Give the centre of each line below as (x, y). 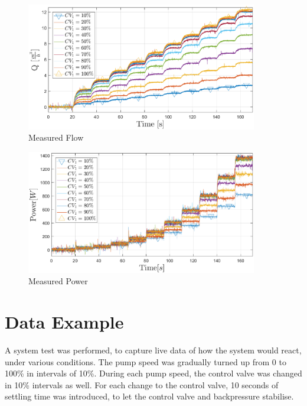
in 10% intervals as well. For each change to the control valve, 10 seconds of (142, 384)
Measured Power (58, 281)
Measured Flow (56, 137)
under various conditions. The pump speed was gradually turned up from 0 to (146, 361)
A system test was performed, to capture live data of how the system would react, (153, 350)
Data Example (64, 322)
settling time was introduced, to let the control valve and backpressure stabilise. (149, 396)
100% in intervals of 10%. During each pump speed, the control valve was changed (153, 373)
